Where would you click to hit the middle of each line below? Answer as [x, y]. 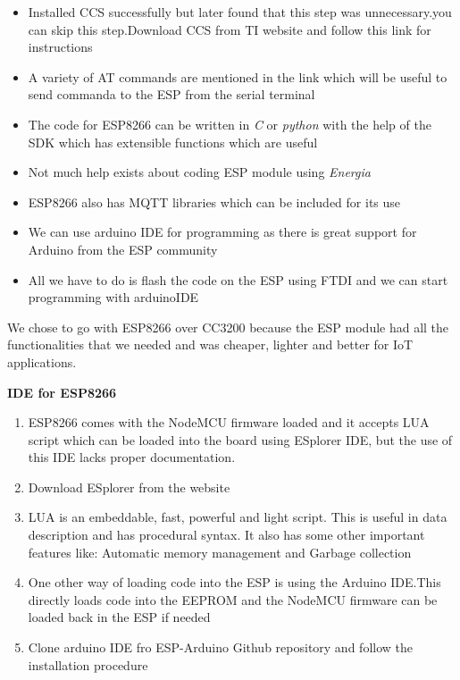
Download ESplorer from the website [129, 487]
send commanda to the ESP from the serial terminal [171, 94]
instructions [60, 47]
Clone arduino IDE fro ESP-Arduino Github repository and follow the [220, 647]
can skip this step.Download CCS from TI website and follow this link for [230, 29]
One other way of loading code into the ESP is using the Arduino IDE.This [234, 582]
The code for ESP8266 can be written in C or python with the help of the [230, 124]
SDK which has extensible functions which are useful [173, 142]
